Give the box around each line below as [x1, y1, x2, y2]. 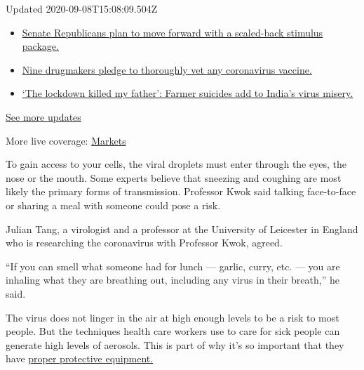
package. [22, 39, 59, 53]
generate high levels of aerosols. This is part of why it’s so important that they [6, 337, 344, 352]
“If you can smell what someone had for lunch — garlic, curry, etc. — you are [6, 258, 340, 273]
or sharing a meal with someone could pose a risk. [6, 197, 221, 212]
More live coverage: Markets [6, 133, 126, 147]
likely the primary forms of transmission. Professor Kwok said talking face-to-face [6, 184, 356, 199]
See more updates [6, 109, 81, 124]
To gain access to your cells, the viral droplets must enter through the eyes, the [6, 157, 346, 171]
